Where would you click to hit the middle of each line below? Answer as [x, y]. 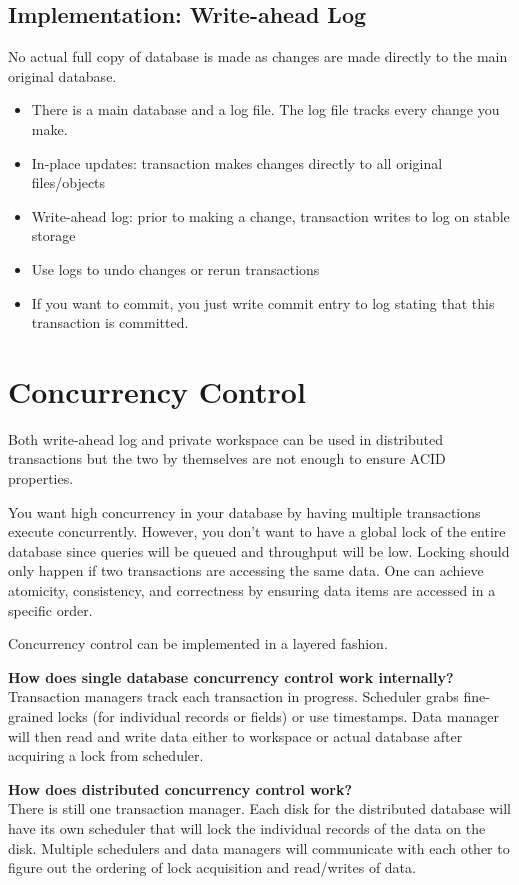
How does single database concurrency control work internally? [231, 676]
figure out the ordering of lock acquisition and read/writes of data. [212, 867]
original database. [62, 75]
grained [31, 715]
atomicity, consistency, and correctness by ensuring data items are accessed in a [252, 590]
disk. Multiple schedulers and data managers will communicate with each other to [259, 847]
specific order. [50, 609]
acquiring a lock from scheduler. [106, 755]
